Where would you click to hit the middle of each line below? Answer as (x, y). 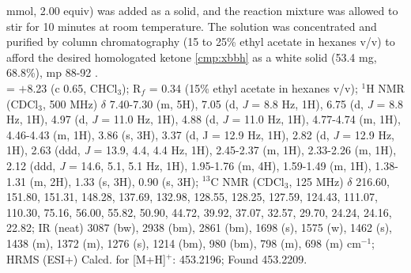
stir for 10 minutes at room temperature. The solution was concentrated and (192, 26)
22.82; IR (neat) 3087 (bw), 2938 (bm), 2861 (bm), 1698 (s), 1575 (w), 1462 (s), (199, 227)
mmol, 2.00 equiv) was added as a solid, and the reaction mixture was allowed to (202, 10)
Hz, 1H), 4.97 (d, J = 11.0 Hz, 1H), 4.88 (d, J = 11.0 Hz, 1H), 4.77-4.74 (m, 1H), (204, 119)
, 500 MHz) (70, 103)
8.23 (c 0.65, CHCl (72, 87)
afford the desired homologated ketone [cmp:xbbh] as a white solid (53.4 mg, (192, 57)
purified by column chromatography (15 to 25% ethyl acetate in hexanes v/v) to (201, 42)
